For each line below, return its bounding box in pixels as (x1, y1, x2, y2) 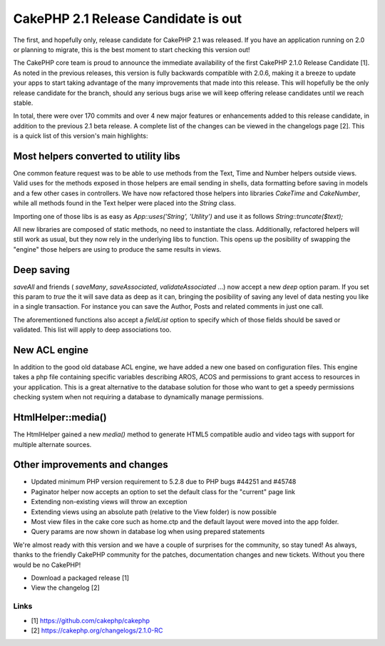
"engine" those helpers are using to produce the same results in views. (13, 245, 222, 253)
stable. (13, 98, 34, 107)
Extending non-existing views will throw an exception (31, 498, 188, 506)
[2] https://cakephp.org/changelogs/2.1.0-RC (31, 626, 163, 635)
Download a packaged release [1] (31, 573, 130, 582)
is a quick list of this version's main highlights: (13, 132, 148, 140)
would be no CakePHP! (13, 560, 81, 569)
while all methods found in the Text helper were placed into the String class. (13, 199, 237, 207)
